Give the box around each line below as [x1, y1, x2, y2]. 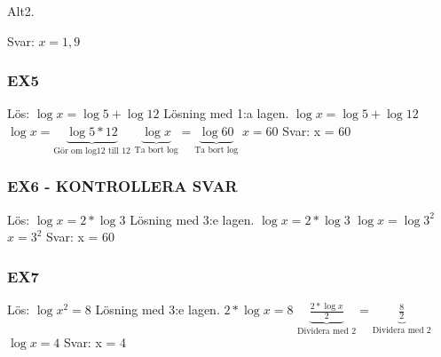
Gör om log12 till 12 [53, 146, 130, 155]
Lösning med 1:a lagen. [163, 104, 289, 123]
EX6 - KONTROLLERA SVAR [7, 175, 238, 197]
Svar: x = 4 [63, 333, 127, 352]
